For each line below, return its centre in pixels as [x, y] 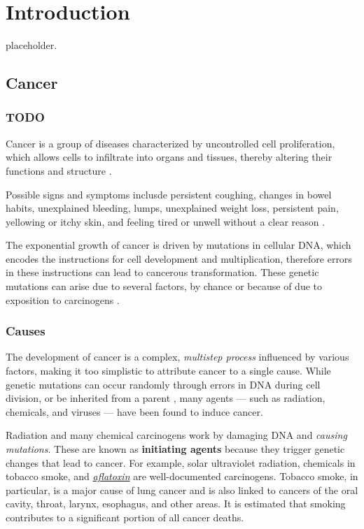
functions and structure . [59, 170]
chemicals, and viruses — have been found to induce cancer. [134, 411]
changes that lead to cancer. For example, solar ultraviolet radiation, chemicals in [181, 462]
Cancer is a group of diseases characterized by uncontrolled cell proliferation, [170, 143]
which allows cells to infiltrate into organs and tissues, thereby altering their [169, 157]
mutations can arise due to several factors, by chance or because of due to [164, 286]
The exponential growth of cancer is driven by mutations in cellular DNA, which [178, 245]
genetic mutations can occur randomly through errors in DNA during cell [163, 384]
